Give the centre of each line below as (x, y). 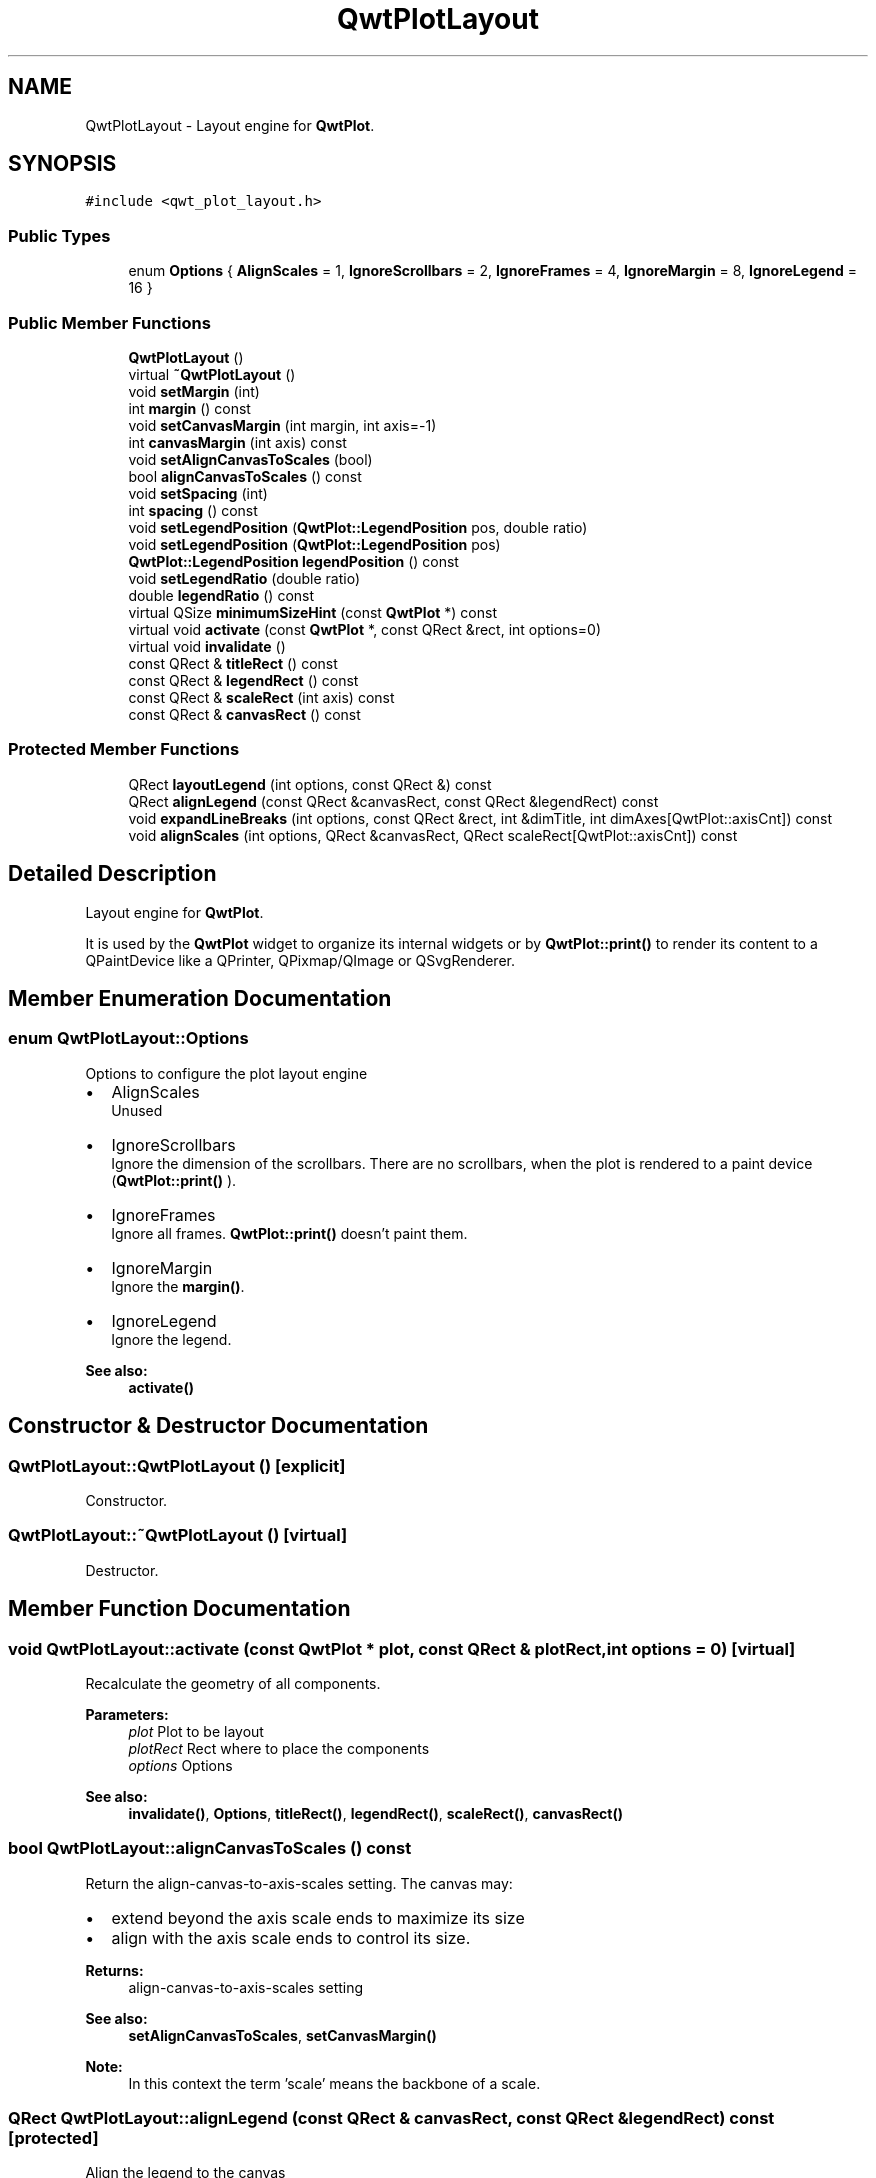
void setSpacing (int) (198, 493)
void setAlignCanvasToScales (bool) (250, 459)
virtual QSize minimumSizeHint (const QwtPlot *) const (313, 612)
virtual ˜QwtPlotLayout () (212, 374)
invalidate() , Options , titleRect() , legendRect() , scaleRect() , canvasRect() (376, 1813)
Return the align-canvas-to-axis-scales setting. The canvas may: (299, 1883)
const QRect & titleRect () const (233, 663)
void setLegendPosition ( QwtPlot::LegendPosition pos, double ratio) (358, 527)
